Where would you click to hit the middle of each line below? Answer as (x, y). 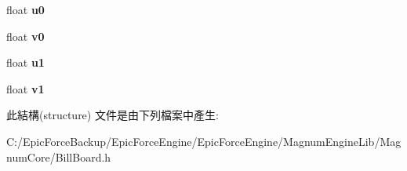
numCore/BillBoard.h (59, 156)
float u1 (25, 62)
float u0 (25, 9)
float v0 (25, 36)
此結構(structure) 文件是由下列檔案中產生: (113, 115)
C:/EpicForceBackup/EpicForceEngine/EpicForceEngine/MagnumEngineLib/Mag (204, 141)
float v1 (25, 88)
